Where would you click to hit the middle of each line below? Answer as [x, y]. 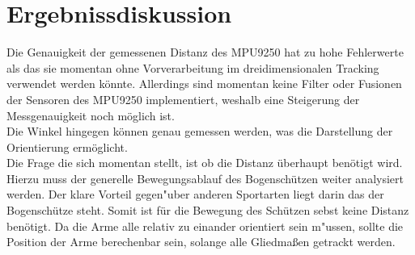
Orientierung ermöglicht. [67, 146]
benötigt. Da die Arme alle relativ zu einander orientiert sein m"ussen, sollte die [205, 226]
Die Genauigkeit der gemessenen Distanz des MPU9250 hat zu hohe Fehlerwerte [205, 52]
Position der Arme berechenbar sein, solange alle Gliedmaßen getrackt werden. [201, 242]
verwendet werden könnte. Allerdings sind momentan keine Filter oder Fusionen [204, 84]
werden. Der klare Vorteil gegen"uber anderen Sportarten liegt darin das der [195, 194]
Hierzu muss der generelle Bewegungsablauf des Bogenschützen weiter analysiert [205, 178]
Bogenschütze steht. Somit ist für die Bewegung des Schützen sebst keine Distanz [208, 210]
